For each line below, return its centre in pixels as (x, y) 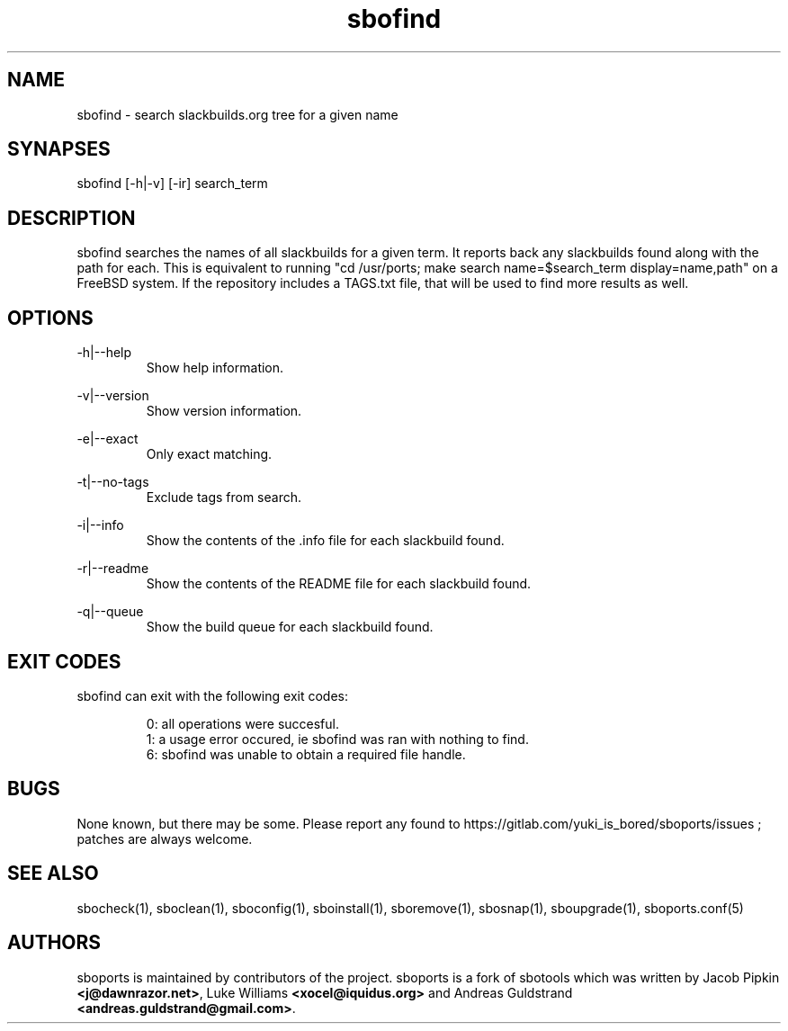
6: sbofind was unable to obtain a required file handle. (306, 754)
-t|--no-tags (113, 482)
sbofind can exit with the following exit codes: (212, 695)
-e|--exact (107, 439)
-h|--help (104, 353)
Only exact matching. (209, 454)
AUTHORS (54, 943)
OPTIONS (50, 318)
